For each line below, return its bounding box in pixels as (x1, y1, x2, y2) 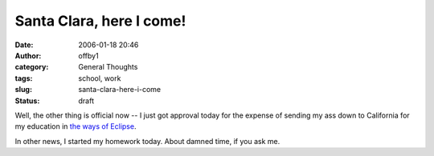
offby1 (78, 50, 100, 60)
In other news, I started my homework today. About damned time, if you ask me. (14, 136, 280, 146)
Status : (14, 96, 40, 106)
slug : (14, 85, 32, 94)
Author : (14, 50, 42, 60)
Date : (14, 40, 34, 50)
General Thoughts (78, 62, 138, 72)
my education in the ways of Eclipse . (14, 122, 137, 131)
